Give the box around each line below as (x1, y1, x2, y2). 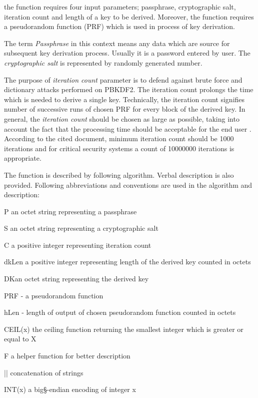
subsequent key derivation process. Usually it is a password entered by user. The (4, 48, 250, 58)
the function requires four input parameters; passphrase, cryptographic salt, (4, 2, 236, 12)
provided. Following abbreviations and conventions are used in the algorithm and (4, 179, 252, 190)
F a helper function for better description (4, 350, 130, 361)
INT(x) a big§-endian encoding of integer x (4, 384, 136, 394)
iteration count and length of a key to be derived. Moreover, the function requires (4, 11, 254, 22)
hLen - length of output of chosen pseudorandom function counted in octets (4, 307, 236, 317)
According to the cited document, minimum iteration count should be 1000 (4, 133, 234, 144)
